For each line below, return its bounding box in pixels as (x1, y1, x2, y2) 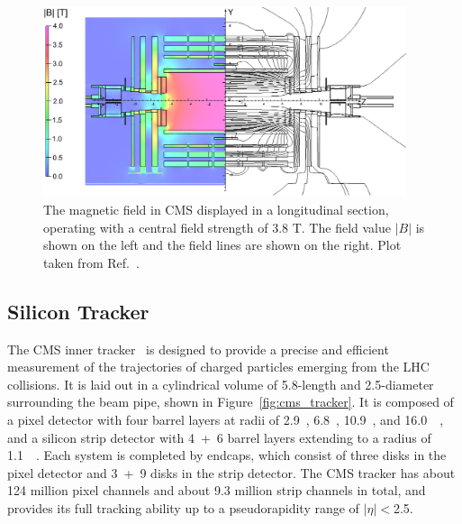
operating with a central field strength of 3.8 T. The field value (43, 217, 391, 236)
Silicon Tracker (7, 297, 149, 325)
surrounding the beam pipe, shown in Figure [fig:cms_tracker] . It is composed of (7, 392, 454, 411)
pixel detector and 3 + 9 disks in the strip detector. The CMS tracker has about (7, 463, 456, 482)
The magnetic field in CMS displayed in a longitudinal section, (43, 200, 389, 219)
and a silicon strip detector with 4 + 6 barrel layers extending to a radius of (7, 427, 431, 446)
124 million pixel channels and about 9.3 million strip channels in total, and (7, 481, 426, 500)
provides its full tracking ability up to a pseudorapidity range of (7, 498, 359, 517)
